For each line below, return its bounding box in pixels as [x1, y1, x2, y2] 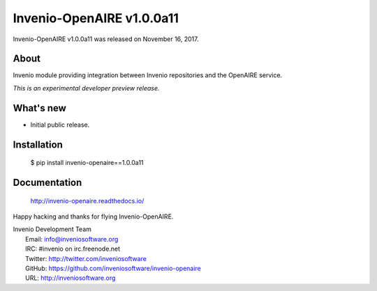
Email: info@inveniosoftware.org [25, 235, 119, 243]
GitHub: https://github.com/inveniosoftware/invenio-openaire [25, 264, 202, 272]
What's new [13, 102, 66, 114]
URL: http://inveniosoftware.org [25, 274, 116, 282]
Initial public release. [30, 120, 90, 129]
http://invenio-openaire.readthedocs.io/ [30, 196, 145, 205]
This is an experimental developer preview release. [13, 84, 160, 92]
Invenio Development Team [13, 225, 92, 233]
